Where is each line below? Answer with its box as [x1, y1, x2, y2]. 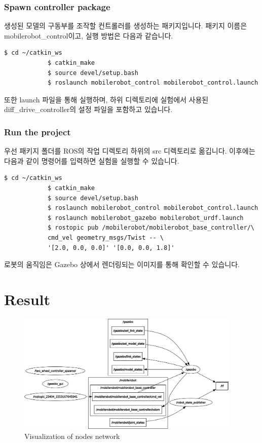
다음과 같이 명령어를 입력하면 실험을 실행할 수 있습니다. [4, 155, 179, 166]
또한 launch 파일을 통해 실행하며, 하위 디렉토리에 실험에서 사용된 [4, 94, 209, 104]
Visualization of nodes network [24, 430, 120, 441]
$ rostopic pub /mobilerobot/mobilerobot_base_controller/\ [47, 224, 254, 232]
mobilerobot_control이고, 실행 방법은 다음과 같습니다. [4, 30, 173, 41]
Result [4, 288, 50, 309]
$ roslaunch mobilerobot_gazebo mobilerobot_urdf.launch [47, 214, 244, 221]
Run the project [4, 125, 71, 138]
